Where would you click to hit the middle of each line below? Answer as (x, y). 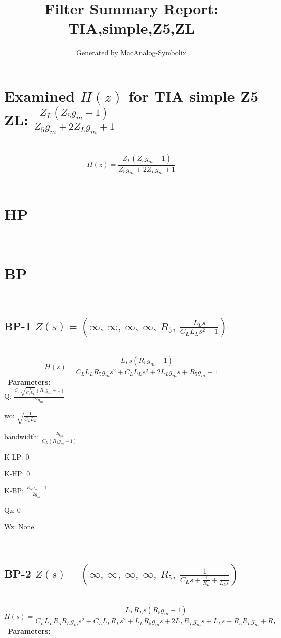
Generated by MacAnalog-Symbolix (131, 52)
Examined (40, 95)
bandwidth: (22, 437)
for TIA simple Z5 (194, 95)
